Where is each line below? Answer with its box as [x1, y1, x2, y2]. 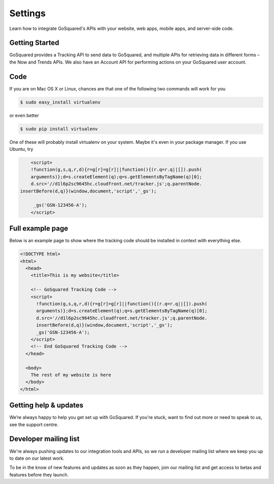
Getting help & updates [9, 401, 84, 410]
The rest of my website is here [30, 372, 112, 378]
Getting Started [9, 39, 59, 47]
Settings [9, 8, 46, 19]
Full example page [9, 224, 68, 233]
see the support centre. [9, 422, 59, 428]
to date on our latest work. [9, 455, 64, 461]
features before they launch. [9, 471, 69, 477]
